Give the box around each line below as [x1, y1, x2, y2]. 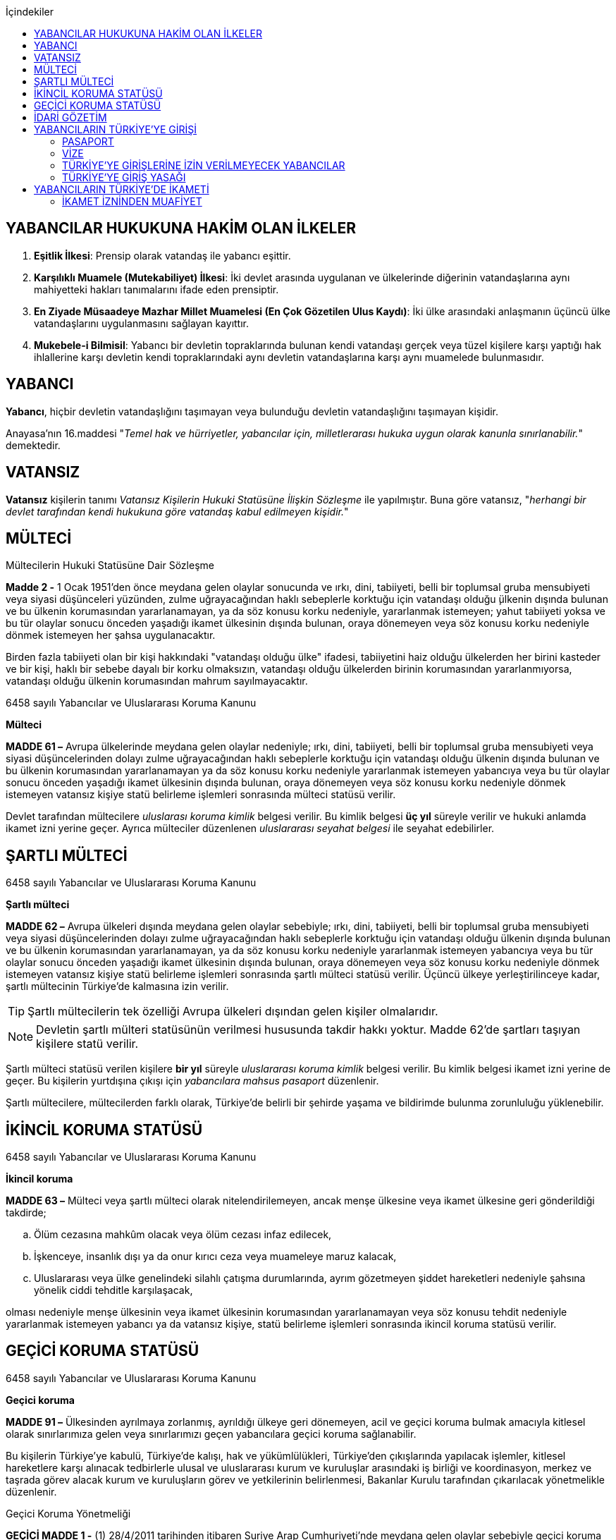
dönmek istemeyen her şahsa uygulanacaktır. [6, 629, 216, 642]
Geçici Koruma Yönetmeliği [6, 1507, 131, 1520]
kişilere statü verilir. [36, 1037, 139, 1051]
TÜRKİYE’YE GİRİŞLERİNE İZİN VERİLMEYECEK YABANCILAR [62, 159, 345, 171]
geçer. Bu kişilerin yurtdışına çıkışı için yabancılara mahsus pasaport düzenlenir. [6, 1075, 379, 1087]
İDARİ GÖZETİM [34, 111, 107, 123]
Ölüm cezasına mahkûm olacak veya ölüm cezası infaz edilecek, [34, 1228, 332, 1241]
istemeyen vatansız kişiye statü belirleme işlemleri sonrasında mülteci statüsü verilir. [6, 788, 396, 801]
